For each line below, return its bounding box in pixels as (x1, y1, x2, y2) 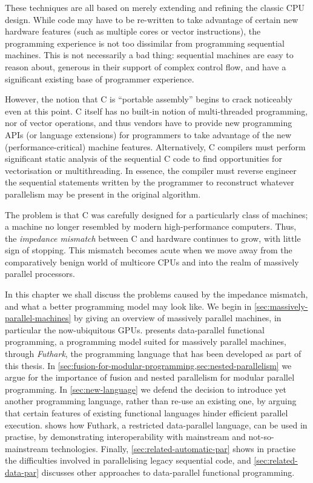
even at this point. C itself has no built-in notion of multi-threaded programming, (5, 104, 308, 117)
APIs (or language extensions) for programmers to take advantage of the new (5, 128, 292, 141)
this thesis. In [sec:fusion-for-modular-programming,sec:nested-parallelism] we (5, 359, 292, 371)
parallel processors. (5, 267, 75, 280)
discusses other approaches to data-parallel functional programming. (41, 465, 295, 478)
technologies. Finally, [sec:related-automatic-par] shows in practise (51, 442, 296, 455)
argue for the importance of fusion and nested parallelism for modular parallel (5, 371, 295, 384)
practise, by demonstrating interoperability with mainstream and (5, 430, 246, 443)
